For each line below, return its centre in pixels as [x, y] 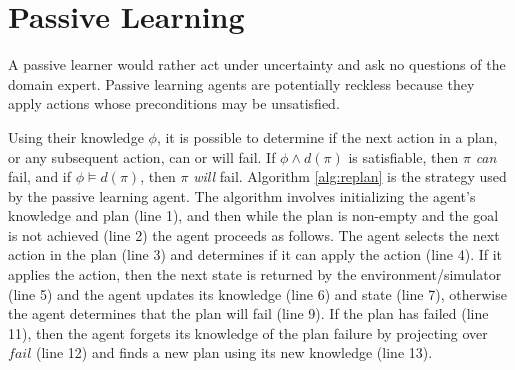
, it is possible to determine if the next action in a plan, [327, 136]
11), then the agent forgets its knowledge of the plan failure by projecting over [248, 332]
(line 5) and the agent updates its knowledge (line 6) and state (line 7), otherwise [257, 293]
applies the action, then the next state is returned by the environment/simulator [255, 274]
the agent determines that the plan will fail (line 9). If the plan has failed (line [248, 313]
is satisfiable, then [403, 156]
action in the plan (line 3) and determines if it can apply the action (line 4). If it [255, 254]
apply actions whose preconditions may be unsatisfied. [174, 103]
